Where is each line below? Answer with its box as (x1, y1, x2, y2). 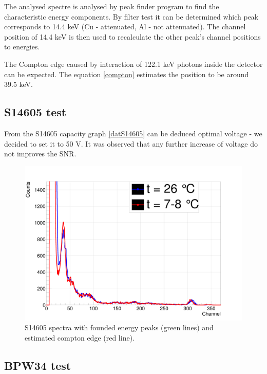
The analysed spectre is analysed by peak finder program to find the (4, 1, 219, 11)
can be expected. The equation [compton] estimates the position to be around (4, 68, 249, 79)
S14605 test (4, 104, 67, 120)
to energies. (4, 41, 40, 52)
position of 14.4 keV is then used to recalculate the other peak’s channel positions (4, 31, 261, 42)
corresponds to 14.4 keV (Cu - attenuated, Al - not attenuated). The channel (4, 21, 246, 32)
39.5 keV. (4, 79, 33, 90)
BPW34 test (4, 357, 71, 373)
